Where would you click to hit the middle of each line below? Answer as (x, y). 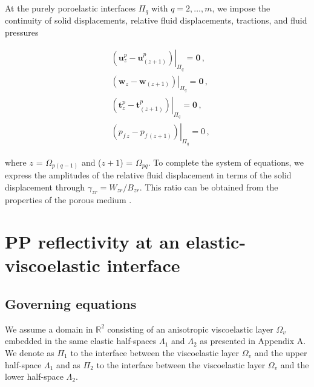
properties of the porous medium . (68, 200)
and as (68, 364)
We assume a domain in (49, 329)
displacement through (45, 187)
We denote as (30, 353)
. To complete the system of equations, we (226, 162)
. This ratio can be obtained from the (209, 187)
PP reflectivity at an (92, 242)
